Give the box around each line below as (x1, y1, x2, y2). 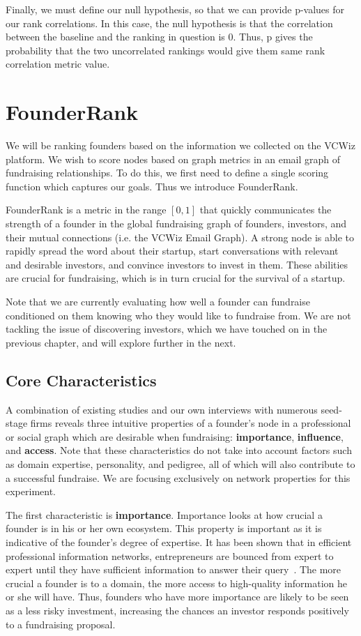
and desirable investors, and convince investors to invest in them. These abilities (6, 257, 348, 271)
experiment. (6, 484, 56, 499)
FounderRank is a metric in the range (6, 202, 167, 217)
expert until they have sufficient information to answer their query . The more (6, 562, 341, 577)
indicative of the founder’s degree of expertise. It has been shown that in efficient (6, 534, 352, 549)
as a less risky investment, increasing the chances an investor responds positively (6, 603, 349, 617)
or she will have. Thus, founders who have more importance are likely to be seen (6, 589, 349, 604)
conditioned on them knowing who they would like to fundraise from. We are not (6, 308, 351, 322)
